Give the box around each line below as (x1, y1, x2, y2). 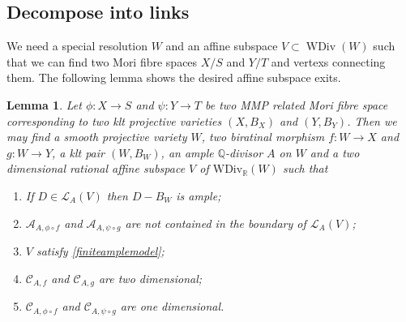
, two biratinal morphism (201, 128, 325, 145)
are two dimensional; (98, 269, 203, 286)
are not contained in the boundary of (125, 214, 306, 231)
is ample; (176, 187, 221, 204)
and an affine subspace (165, 37, 278, 54)
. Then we (347, 112, 397, 129)
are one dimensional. (120, 298, 224, 315)
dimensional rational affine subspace (6, 160, 186, 177)
